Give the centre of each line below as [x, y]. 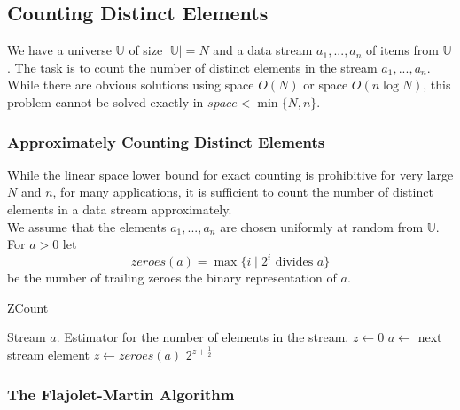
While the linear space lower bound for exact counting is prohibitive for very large [230, 174]
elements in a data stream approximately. [120, 209]
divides [294, 263]
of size [146, 50]
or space [326, 85]
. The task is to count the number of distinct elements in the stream [192, 67]
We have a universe [59, 50]
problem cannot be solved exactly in [105, 101]
